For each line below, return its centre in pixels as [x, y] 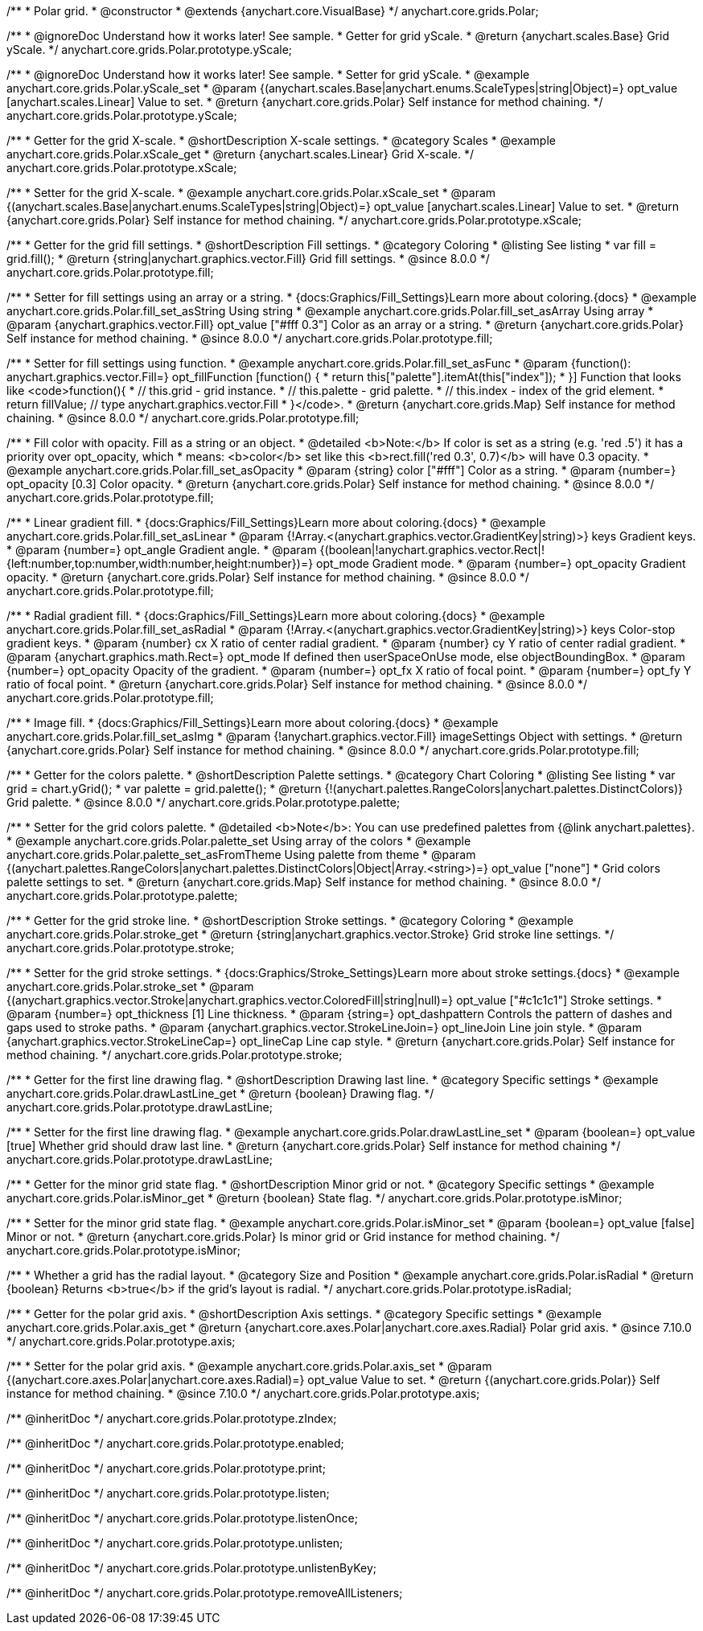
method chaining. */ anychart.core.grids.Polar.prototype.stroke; [175, 1055]
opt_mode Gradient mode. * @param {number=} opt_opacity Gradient [501, 563]
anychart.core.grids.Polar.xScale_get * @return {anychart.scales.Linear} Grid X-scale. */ [240, 154]
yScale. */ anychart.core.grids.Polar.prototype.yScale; [150, 49]
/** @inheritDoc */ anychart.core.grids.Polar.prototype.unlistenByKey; [192, 1568]
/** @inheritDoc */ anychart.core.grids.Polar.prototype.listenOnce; [182, 1518]
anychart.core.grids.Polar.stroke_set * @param [130, 986]
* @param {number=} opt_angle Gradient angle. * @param [162, 550]
